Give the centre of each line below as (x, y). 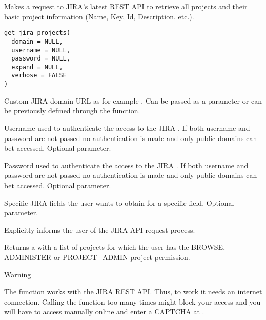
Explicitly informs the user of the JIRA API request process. (100, 229)
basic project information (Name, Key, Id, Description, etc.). (99, 16)
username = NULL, (41, 50)
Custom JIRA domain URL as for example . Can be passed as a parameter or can (133, 100)
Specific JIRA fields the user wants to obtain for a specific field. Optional (119, 202)
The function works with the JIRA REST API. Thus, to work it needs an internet (133, 292)
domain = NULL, (37, 41)
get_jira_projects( (37, 33)
